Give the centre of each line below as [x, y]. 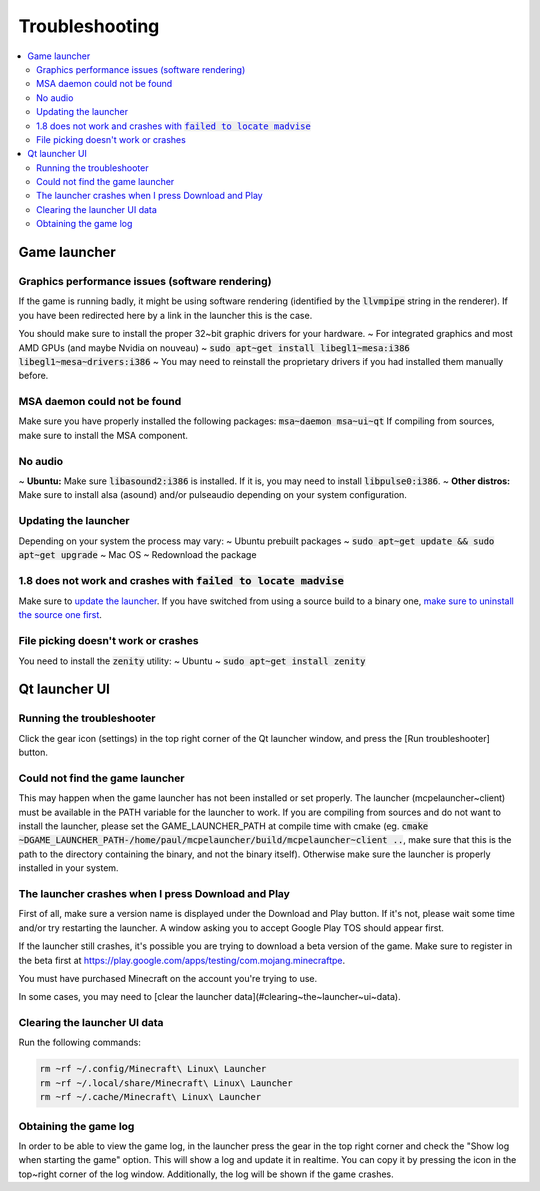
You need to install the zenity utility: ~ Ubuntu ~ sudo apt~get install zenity [192, 661]
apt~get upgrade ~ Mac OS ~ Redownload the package [137, 554]
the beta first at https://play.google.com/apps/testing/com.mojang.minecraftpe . [182, 960]
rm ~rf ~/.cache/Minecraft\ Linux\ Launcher [150, 1097]
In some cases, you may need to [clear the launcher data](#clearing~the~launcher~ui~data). [209, 997]
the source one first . [60, 615]
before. [33, 376]
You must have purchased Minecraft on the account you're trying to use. [168, 978]
